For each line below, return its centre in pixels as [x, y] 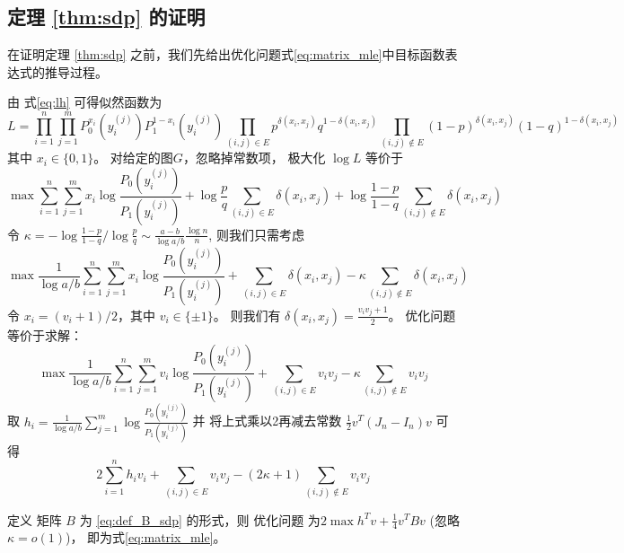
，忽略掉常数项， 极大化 [254, 158]
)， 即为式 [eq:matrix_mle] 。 [146, 537]
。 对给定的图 [133, 158]
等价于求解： [45, 334]
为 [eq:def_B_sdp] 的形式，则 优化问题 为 [200, 519]
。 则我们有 [247, 315]
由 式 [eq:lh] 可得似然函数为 [85, 102]
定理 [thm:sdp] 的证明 [106, 17]
